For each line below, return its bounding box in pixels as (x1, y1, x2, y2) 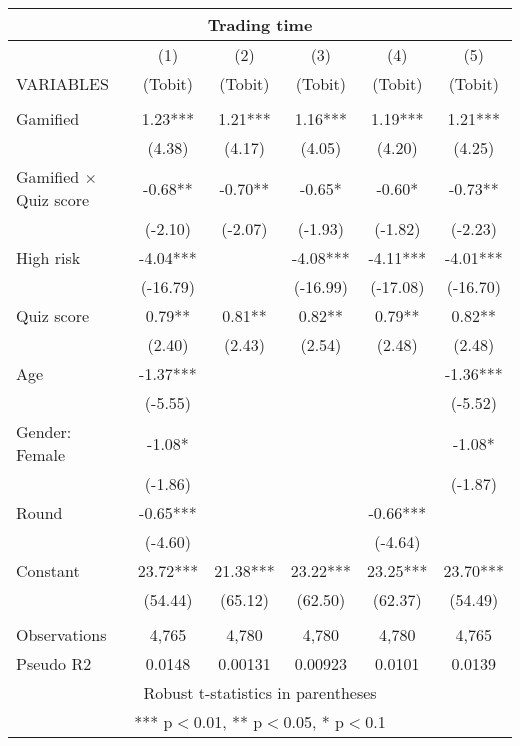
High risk (16, 246, 81, 269)
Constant (16, 559, 80, 582)
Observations (16, 623, 107, 646)
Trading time (207, 13, 313, 36)
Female (16, 443, 66, 466)
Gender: (16, 420, 72, 443)
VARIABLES (16, 72, 109, 95)
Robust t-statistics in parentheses (143, 681, 377, 704)
